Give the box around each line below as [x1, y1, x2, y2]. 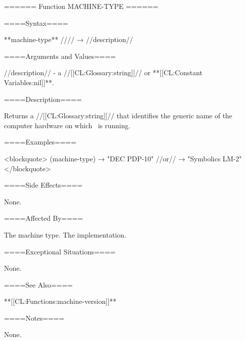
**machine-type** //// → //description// [4, 34, 133, 45]
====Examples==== [4, 137, 77, 147]
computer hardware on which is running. [4, 120, 131, 130]
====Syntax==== [4, 17, 68, 28]
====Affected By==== [4, 213, 83, 223]
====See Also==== [4, 279, 73, 290]
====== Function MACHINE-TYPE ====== [4, 1, 158, 11]
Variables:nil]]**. [4, 77, 54, 87]
